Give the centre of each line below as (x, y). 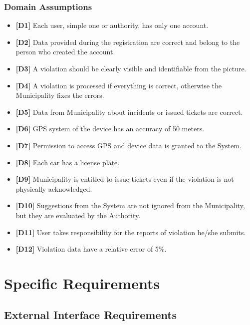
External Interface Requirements (91, 315)
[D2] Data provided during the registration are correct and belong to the (128, 42)
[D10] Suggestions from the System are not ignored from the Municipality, (130, 205)
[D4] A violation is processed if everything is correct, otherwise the (119, 85)
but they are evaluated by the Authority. (78, 215)
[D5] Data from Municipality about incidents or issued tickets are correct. (129, 112)
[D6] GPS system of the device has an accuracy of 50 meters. (110, 129)
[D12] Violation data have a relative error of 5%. (91, 249)
